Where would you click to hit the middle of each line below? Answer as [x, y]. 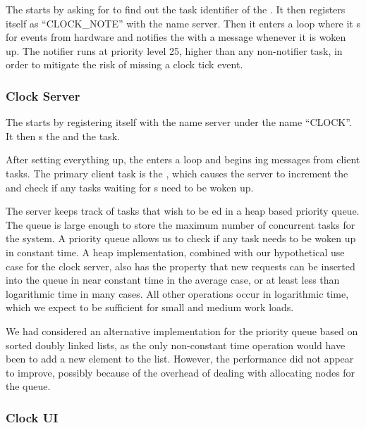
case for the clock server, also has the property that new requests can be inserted [181, 266]
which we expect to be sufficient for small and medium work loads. [150, 307]
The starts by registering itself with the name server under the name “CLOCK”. [179, 122]
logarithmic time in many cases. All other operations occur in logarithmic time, [177, 293]
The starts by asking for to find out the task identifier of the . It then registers [176, 9]
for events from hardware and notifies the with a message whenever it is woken [176, 37]
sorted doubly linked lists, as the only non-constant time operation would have [176, 345]
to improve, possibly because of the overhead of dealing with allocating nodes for [181, 372]
